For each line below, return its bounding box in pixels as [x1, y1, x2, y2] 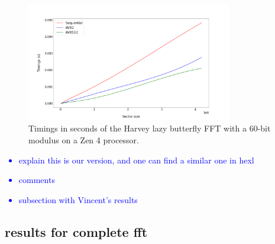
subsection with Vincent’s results [18, 193, 138, 206]
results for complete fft [5, 222, 148, 240]
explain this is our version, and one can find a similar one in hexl [18, 153, 254, 166]
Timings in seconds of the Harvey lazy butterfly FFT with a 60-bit [28, 122, 271, 134]
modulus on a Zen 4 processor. [28, 133, 139, 146]
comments [18, 174, 55, 186]
